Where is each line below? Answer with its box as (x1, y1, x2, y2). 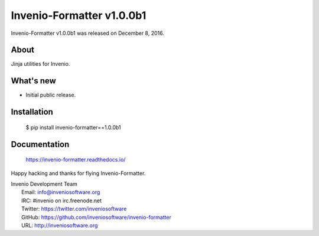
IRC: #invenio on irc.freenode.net (21, 197, 102, 204)
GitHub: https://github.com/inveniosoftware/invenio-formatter (21, 214, 171, 221)
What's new (11, 76, 56, 86)
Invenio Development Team (11, 180, 78, 187)
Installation (11, 107, 53, 117)
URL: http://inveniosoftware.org (21, 222, 98, 229)
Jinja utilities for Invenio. (11, 60, 70, 67)
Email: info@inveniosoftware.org (21, 189, 100, 196)
